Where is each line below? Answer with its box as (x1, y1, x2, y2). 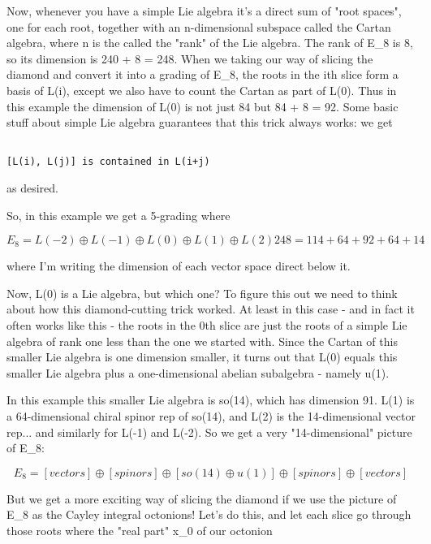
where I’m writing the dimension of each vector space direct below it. (6, 257, 351, 274)
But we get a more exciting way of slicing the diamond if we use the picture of (6, 490, 397, 507)
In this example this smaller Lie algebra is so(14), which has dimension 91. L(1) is (6, 391, 415, 408)
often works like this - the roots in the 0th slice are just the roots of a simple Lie (6, 317, 407, 334)
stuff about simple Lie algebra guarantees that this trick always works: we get (6, 114, 393, 131)
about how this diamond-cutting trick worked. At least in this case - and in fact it (6, 300, 415, 317)
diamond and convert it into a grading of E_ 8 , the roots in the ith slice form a (6, 66, 399, 83)
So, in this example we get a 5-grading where (6, 206, 231, 223)
